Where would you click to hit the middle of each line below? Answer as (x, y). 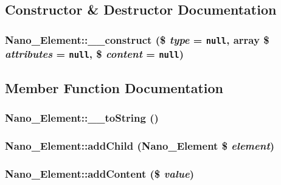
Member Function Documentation (114, 88)
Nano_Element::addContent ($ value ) (99, 174)
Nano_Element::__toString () (82, 118)
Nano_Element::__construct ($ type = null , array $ (137, 39)
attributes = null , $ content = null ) (94, 54)
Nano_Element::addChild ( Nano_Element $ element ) (140, 146)
